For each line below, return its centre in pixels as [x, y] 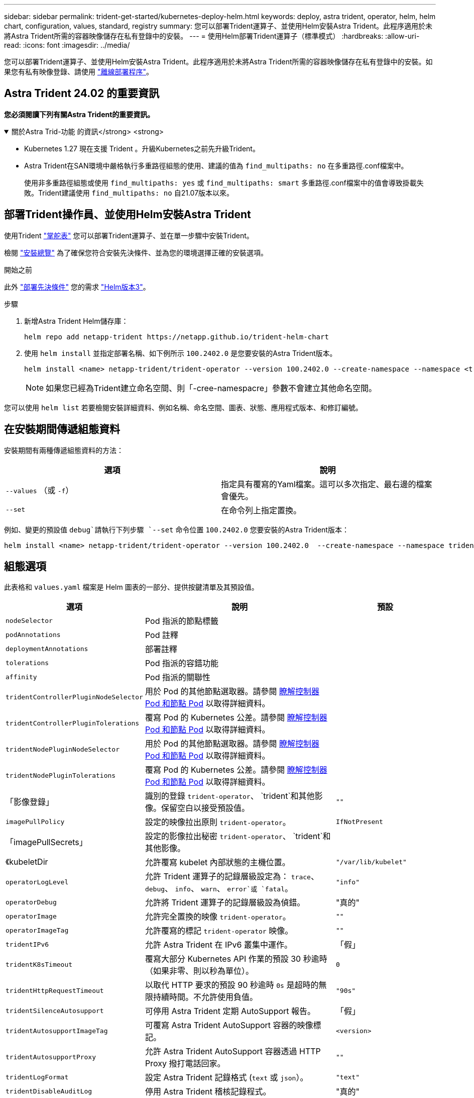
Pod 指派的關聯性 [177, 677]
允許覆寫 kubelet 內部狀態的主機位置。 [217, 862]
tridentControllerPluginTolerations [73, 723]
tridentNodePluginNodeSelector [63, 749]
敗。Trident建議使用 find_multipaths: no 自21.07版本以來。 [129, 193]
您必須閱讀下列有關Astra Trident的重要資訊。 [79, 114]
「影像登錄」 [30, 802]
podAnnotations [33, 634]
